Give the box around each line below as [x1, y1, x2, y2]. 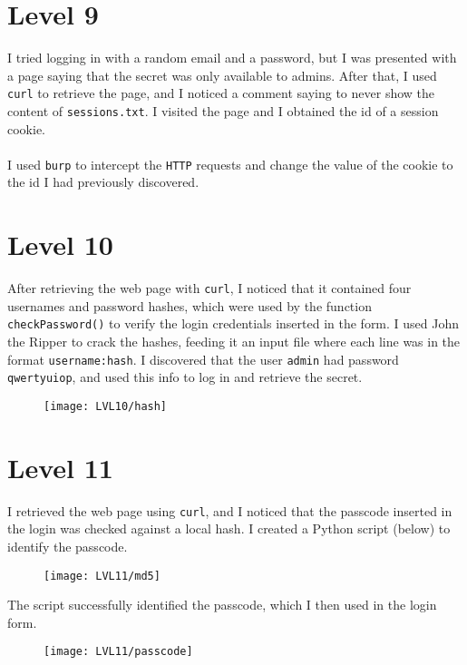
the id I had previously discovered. [7, 172, 199, 191]
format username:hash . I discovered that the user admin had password [7, 349, 399, 368]
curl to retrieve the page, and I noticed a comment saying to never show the [7, 83, 435, 103]
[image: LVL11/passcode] [44, 645, 193, 659]
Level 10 [7, 226, 113, 263]
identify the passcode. [7, 537, 128, 556]
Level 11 [7, 448, 113, 485]
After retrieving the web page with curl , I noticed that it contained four [7, 279, 412, 298]
